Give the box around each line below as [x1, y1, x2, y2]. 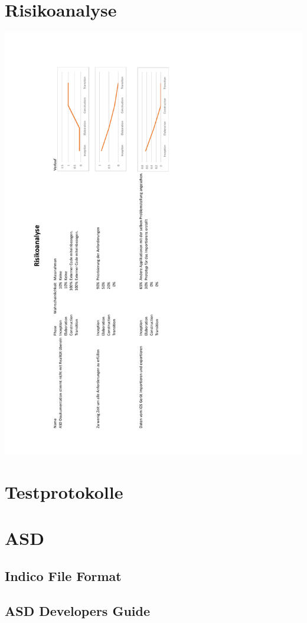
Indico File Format [5, 566, 122, 585]
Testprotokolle [5, 480, 123, 504]
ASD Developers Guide [5, 601, 151, 619]
